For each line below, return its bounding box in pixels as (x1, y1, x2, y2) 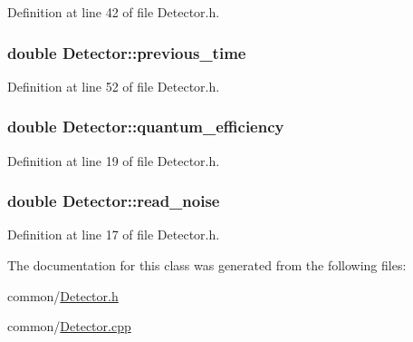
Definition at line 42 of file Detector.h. (7, 3, 220, 21)
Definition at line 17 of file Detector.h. (7, 225, 220, 244)
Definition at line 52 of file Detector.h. (7, 76, 220, 95)
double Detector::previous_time (7, 41, 246, 64)
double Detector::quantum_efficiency (7, 115, 284, 138)
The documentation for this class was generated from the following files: (7, 256, 407, 275)
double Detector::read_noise (7, 190, 220, 212)
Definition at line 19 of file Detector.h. (7, 151, 220, 170)
